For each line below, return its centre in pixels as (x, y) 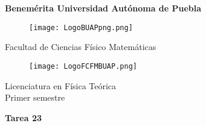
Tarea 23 (23, 117)
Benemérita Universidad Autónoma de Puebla (103, 8)
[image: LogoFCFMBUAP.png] (83, 66)
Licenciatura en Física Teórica (61, 85)
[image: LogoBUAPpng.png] (81, 27)
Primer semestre (35, 97)
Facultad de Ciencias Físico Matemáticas (81, 47)
